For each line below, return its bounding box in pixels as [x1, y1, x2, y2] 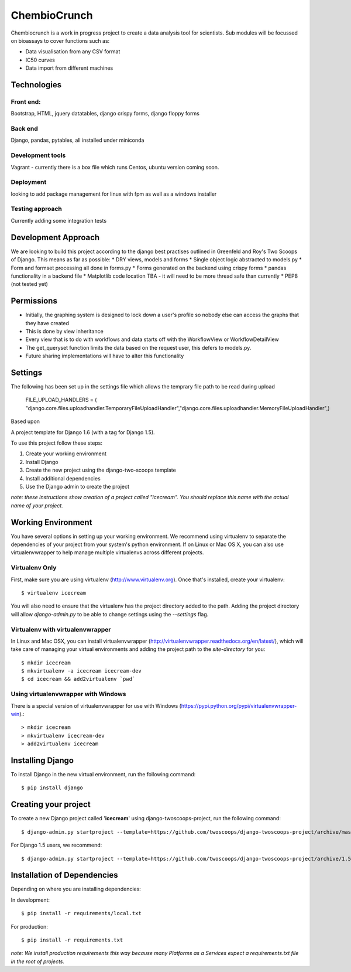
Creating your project [11, 800, 91, 810]
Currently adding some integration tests [11, 217, 107, 224]
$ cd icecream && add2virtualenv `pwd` [21, 676, 136, 683]
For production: [11, 923, 48, 930]
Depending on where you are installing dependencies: [11, 885, 142, 893]
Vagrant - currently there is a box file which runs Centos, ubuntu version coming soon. [11, 163, 219, 170]
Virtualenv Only [11, 564, 57, 572]
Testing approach [11, 205, 63, 213]
